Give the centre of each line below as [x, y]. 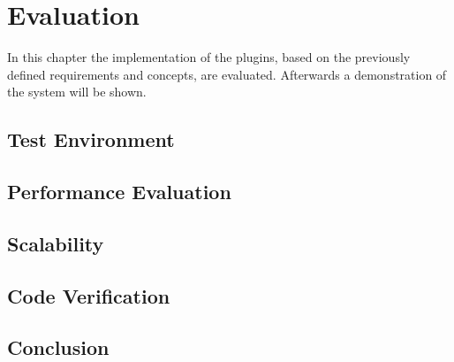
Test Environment [91, 139]
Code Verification [89, 295]
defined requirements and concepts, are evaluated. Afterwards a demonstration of [227, 74]
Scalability [56, 243]
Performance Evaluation [119, 192]
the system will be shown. [77, 92]
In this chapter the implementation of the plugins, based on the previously [209, 57]
